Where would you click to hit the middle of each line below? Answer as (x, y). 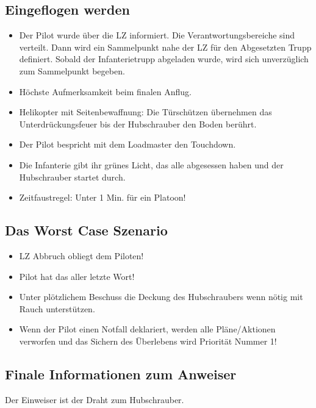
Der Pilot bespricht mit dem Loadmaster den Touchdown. (127, 144)
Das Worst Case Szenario (86, 230)
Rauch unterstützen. (57, 308)
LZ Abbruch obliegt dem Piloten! (81, 255)
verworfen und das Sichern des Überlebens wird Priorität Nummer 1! (148, 341)
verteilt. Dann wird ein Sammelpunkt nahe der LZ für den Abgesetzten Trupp (165, 47)
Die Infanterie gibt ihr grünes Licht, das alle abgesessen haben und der (151, 164)
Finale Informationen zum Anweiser (121, 374)
